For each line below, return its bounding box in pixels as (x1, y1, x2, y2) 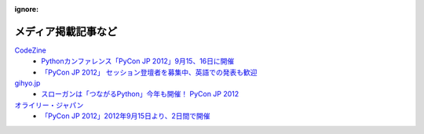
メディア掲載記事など (14, 24, 118, 38)
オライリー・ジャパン (14, 100, 84, 110)
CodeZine (14, 45, 46, 55)
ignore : (14, 5, 39, 13)
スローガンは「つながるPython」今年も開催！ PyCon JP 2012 (41, 89, 239, 99)
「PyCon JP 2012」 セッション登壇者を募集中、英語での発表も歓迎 (41, 67, 258, 77)
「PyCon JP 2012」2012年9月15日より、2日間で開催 (41, 111, 211, 121)
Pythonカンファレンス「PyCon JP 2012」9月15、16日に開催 (41, 56, 235, 66)
